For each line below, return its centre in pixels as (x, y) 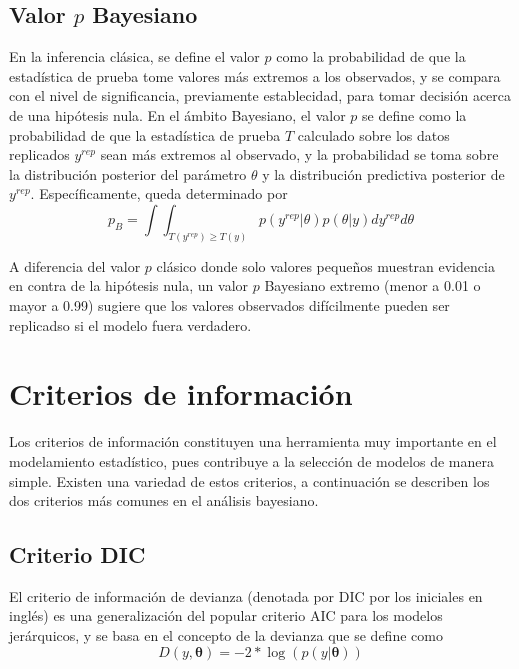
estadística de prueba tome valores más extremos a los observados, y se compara (255, 75)
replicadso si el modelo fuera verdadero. (130, 324)
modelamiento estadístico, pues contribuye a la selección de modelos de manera (251, 460)
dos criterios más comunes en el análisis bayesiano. (164, 500)
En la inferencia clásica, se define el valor (134, 56)
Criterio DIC (77, 554)
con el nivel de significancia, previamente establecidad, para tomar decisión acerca (260, 95)
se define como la (414, 114)
